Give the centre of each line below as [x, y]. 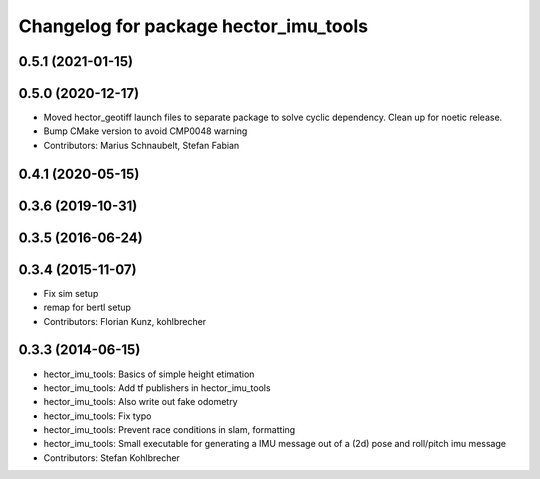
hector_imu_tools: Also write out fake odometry [141, 402]
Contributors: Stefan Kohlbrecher [111, 457]
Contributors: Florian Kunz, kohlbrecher [125, 321]
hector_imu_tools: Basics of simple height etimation [149, 374]
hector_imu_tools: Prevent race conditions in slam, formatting [169, 430]
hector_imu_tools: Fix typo [97, 416]
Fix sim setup [71, 293]
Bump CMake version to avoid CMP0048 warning [145, 131]
